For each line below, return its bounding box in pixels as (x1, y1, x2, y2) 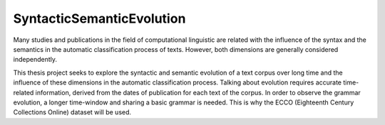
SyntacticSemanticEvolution (13, 11, 186, 26)
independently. (13, 55, 57, 64)
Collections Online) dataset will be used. (13, 108, 132, 116)
